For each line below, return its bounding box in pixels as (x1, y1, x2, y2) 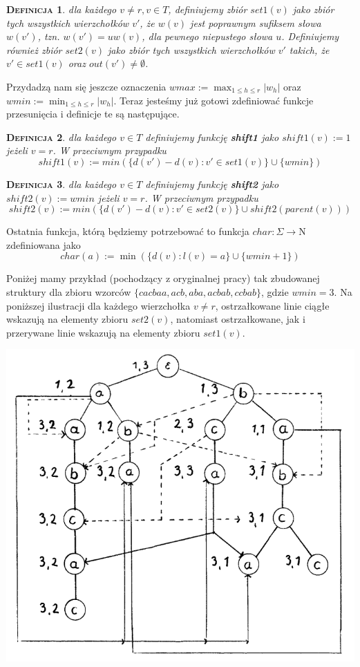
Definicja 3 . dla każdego (6, 176, 117, 191)
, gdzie (261, 284, 289, 299)
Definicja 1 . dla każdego (6, 2, 117, 16)
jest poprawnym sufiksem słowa (190, 15, 321, 30)
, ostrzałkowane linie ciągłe (215, 298, 330, 312)
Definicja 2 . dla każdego (6, 129, 117, 144)
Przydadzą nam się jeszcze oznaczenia (6, 79, 167, 93)
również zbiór (6, 42, 62, 57)
